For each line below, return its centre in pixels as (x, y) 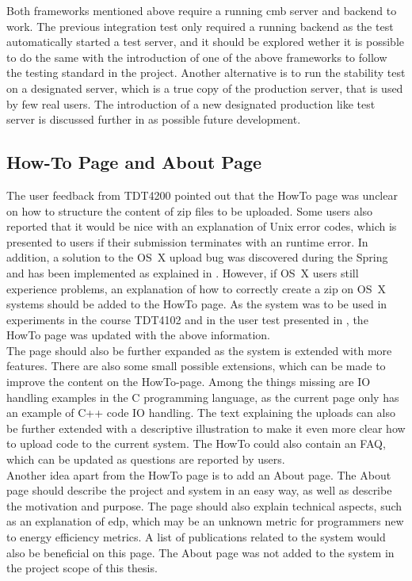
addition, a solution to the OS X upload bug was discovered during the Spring (197, 257)
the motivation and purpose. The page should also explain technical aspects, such (204, 505)
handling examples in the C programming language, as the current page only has (203, 397)
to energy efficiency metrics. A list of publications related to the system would (196, 537)
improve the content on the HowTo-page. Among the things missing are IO (189, 382)
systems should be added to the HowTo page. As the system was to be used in (197, 304)
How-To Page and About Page (134, 162)
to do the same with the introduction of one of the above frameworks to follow (197, 57)
